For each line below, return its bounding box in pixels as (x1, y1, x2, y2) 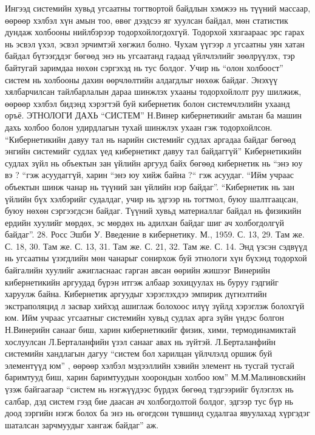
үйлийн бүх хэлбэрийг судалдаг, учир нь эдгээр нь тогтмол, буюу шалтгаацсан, (5, 192, 299, 205)
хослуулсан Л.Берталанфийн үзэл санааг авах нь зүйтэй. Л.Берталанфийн (5, 335, 276, 348)
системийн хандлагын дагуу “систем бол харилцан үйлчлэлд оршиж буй (5, 347, 273, 360)
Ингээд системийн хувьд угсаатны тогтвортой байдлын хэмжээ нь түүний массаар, (5, 2, 311, 14)
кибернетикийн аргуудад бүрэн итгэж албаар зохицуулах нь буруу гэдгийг (5, 275, 279, 288)
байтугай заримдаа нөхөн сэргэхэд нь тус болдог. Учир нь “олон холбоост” (5, 61, 283, 74)
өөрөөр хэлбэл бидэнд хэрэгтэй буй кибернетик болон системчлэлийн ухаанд (5, 97, 290, 109)
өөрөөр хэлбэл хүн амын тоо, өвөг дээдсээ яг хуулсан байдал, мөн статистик (5, 13, 288, 26)
